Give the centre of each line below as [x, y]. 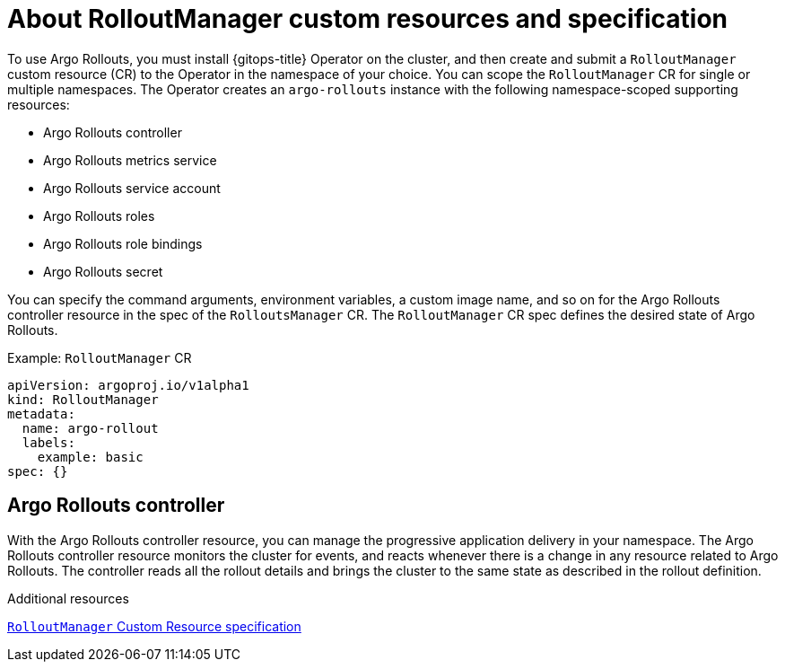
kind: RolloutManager [83, 399]
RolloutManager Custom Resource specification [154, 626]
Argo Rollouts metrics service [130, 160]
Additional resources [68, 598]
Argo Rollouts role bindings [123, 243]
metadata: [41, 414]
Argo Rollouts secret [103, 271]
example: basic [90, 457]
